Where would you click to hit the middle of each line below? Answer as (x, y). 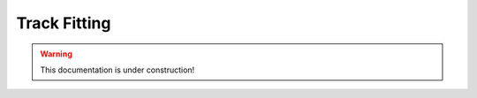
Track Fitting (64, 23)
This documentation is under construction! (117, 70)
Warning (56, 54)
